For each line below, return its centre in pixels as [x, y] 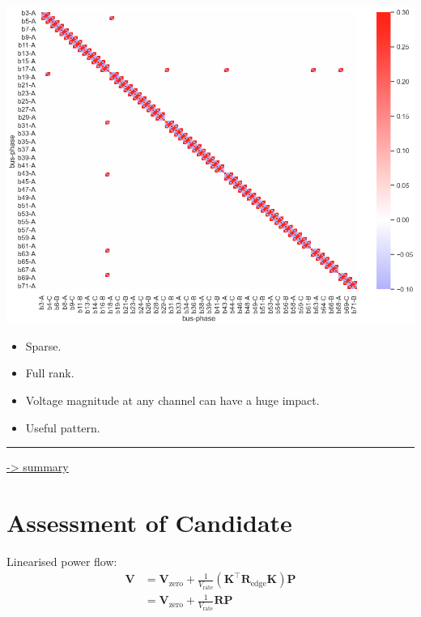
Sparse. [43, 345]
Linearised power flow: [62, 561]
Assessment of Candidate [149, 522]
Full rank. [50, 373]
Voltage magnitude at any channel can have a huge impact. [172, 400]
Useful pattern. [63, 427]
